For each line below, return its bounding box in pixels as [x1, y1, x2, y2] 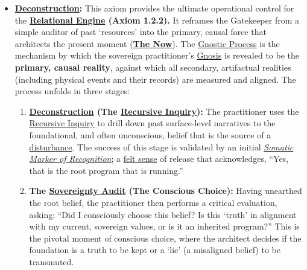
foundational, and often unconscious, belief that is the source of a [29, 128, 271, 141]
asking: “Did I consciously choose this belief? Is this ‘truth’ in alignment [29, 208, 297, 220]
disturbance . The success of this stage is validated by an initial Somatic [29, 140, 294, 153]
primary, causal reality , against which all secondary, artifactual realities [14, 60, 291, 73]
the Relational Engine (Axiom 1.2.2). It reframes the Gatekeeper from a [14, 13, 299, 26]
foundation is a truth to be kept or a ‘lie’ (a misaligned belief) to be [29, 243, 280, 256]
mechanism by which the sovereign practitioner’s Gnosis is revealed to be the [14, 49, 300, 62]
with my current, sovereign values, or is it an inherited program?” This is [29, 220, 300, 233]
